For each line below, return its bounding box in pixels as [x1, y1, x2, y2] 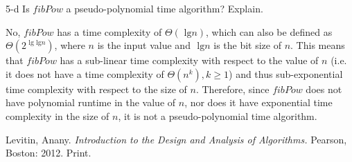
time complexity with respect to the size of [6, 81, 187, 96]
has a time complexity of [57, 24, 162, 39]
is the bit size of [213, 38, 281, 52]
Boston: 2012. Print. [6, 145, 91, 160]
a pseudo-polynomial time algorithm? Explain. [66, 1, 263, 15]
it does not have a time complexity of [6, 66, 164, 81]
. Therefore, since [195, 81, 270, 96]
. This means [290, 38, 345, 52]
